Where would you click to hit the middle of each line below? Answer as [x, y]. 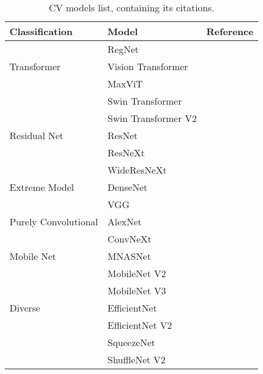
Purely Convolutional [54, 221]
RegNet [123, 49]
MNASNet [129, 256]
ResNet [123, 135]
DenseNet [127, 187]
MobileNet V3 [137, 290]
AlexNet [125, 221]
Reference [230, 31]
